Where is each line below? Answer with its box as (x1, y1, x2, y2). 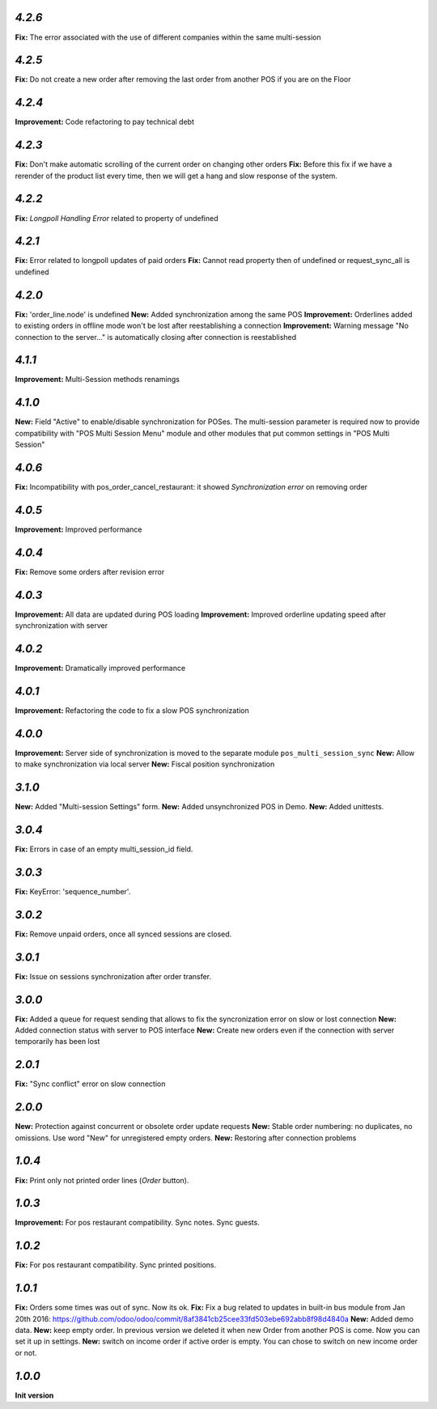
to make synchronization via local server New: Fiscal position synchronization (15, 759, 275, 769)
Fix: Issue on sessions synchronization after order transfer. (15, 971, 212, 981)
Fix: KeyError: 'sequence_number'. (15, 886, 131, 896)
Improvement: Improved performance (15, 524, 142, 534)
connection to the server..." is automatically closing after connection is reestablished (15, 332, 297, 342)
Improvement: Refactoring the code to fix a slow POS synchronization (15, 705, 250, 715)
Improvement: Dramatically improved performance (15, 664, 186, 673)
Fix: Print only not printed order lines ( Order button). (15, 1175, 189, 1185)
